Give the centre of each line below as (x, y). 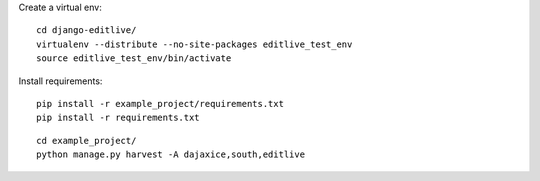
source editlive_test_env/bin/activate (134, 58)
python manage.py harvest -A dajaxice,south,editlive (170, 154)
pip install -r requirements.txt (118, 118)
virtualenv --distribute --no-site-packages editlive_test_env (194, 44)
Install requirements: (60, 81)
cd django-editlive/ (86, 30)
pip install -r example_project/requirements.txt (160, 103)
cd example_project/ (86, 140)
